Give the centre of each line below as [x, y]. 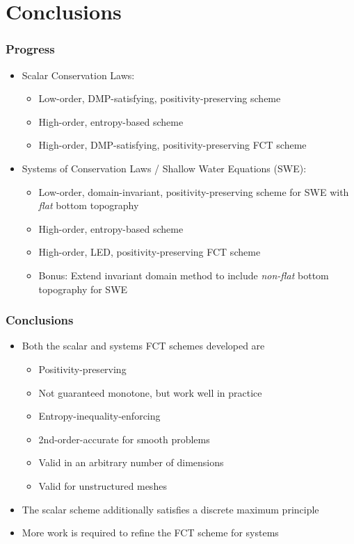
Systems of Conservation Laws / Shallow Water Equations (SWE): [164, 168]
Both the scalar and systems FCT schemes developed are [143, 346]
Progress [30, 49]
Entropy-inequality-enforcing [99, 416]
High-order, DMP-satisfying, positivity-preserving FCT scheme [172, 145]
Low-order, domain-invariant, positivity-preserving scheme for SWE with [194, 191]
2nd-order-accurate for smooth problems [124, 439]
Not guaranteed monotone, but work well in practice [150, 392]
